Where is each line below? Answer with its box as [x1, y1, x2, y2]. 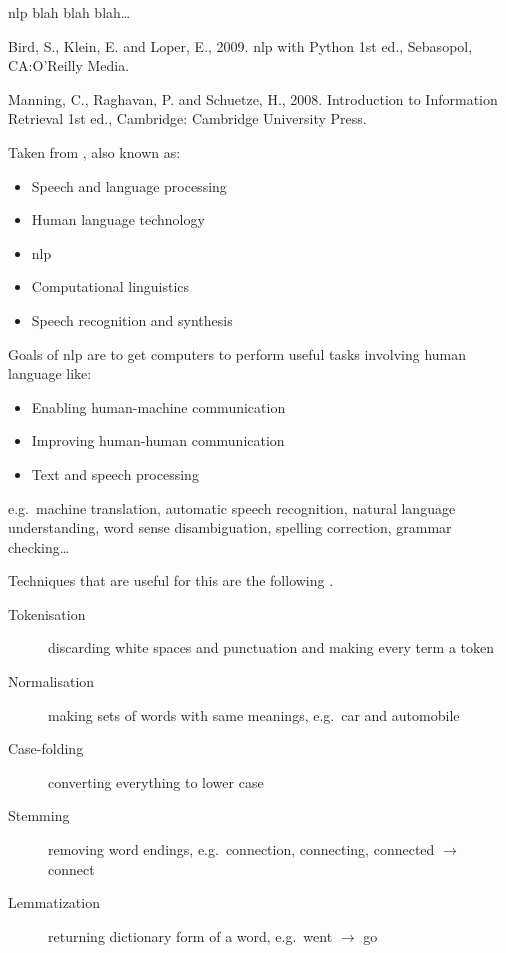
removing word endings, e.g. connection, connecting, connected [48, 839, 435, 860]
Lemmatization [8, 892, 100, 913]
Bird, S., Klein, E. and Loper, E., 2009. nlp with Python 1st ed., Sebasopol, [8, 35, 473, 56]
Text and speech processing [31, 463, 199, 484]
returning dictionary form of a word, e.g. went [48, 925, 333, 946]
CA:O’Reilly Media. [8, 55, 130, 76]
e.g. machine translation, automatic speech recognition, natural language [8, 497, 456, 518]
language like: [8, 363, 92, 384]
